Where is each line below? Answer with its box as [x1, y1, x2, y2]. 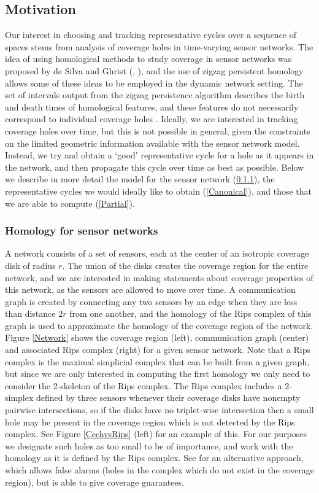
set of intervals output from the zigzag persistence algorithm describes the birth [5, 88, 305, 101]
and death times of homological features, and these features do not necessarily [5, 100, 299, 113]
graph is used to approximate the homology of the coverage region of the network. [5, 319, 313, 332]
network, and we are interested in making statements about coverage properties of [5, 271, 313, 284]
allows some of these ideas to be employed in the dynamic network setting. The [5, 76, 303, 89]
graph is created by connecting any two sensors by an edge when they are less [5, 295, 298, 308]
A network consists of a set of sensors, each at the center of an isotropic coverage [5, 247, 309, 260]
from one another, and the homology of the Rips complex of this [69, 307, 312, 320]
